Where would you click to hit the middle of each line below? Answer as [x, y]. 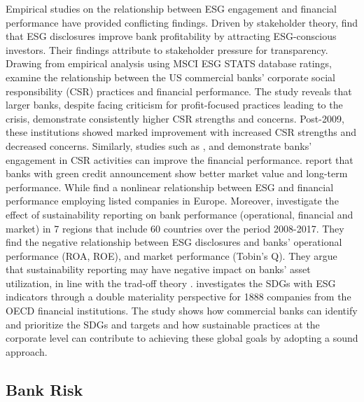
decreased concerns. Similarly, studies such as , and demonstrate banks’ [159, 145]
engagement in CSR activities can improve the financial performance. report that [180, 159]
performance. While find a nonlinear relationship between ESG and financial [170, 187]
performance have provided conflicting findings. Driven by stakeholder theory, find [182, 22]
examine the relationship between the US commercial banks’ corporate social [170, 77]
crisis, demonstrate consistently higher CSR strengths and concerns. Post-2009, [175, 118]
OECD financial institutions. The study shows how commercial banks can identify [182, 311]
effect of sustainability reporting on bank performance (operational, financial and [180, 214]
